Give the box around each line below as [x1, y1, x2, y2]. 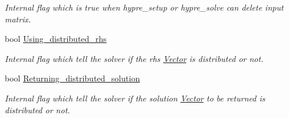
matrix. [5, 12, 31, 25]
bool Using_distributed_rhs [5, 32, 107, 45]
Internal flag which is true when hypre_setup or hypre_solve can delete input [5, 1, 284, 13]
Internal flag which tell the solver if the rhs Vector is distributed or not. [5, 52, 264, 64]
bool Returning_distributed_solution [5, 72, 140, 84]
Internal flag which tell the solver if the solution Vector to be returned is [5, 91, 265, 104]
